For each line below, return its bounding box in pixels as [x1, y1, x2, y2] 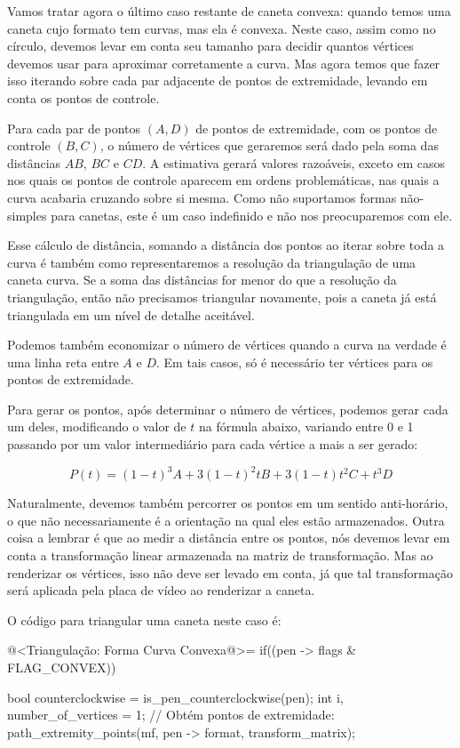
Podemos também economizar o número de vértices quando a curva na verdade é [7, 335, 447, 354]
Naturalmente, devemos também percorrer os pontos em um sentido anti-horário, [7, 494, 448, 512]
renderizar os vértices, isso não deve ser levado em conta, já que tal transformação [7, 563, 453, 582]
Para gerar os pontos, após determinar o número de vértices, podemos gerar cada [7, 399, 448, 418]
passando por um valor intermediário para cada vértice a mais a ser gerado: [7, 435, 418, 454]
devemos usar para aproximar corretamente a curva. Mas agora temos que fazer [7, 53, 440, 72]
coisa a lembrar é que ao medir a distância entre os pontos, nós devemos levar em [7, 528, 450, 547]
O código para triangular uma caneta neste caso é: [7, 610, 282, 629]
